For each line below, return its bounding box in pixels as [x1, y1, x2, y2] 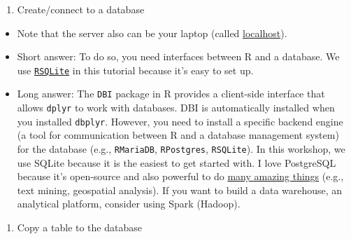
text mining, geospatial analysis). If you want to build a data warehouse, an [17, 182, 343, 197]
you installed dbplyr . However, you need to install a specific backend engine [17, 114, 343, 128]
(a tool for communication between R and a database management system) [17, 128, 339, 142]
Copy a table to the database [17, 220, 142, 235]
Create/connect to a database [17, 2, 145, 16]
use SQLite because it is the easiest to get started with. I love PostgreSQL [17, 155, 336, 170]
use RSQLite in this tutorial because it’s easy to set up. [17, 62, 254, 77]
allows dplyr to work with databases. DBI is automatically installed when [17, 100, 335, 115]
